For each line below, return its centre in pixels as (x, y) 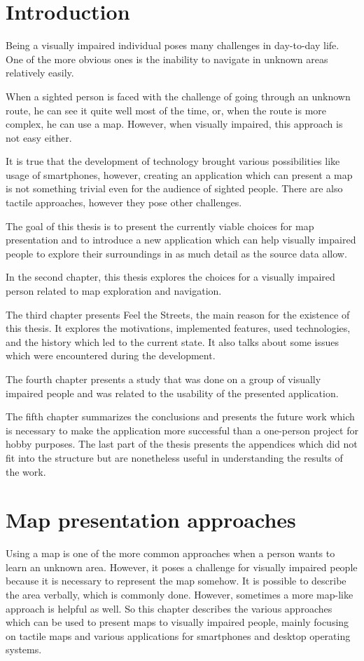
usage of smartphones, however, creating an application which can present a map (179, 174)
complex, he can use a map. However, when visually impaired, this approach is (174, 124)
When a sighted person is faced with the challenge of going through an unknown (178, 96)
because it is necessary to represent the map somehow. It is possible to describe (176, 581)
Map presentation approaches (151, 520)
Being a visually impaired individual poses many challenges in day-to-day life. (173, 45)
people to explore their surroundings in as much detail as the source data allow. (176, 253)
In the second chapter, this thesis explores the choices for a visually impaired (170, 277)
